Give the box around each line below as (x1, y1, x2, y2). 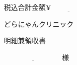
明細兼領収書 (4, 35, 46, 46)
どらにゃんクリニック (4, 18, 74, 29)
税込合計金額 (4, 2, 46, 12)
